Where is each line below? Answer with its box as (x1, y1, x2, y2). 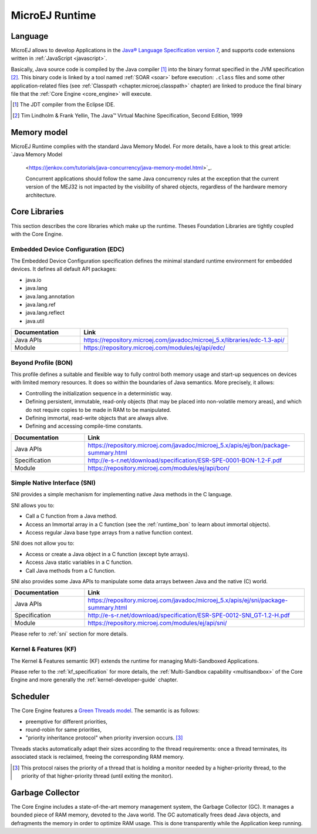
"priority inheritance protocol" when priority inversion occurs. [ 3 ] (25, 734, 183, 741)
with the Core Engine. (11, 230, 63, 237)
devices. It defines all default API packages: (11, 265, 117, 273)
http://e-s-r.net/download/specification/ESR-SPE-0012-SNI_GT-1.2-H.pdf (87, 611, 290, 620)
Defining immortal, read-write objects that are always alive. (25, 414, 168, 421)
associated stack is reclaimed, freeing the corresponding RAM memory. (11, 754, 184, 761)
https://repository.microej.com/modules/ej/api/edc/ (83, 344, 225, 352)
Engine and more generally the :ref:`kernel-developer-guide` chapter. (11, 676, 178, 684)
